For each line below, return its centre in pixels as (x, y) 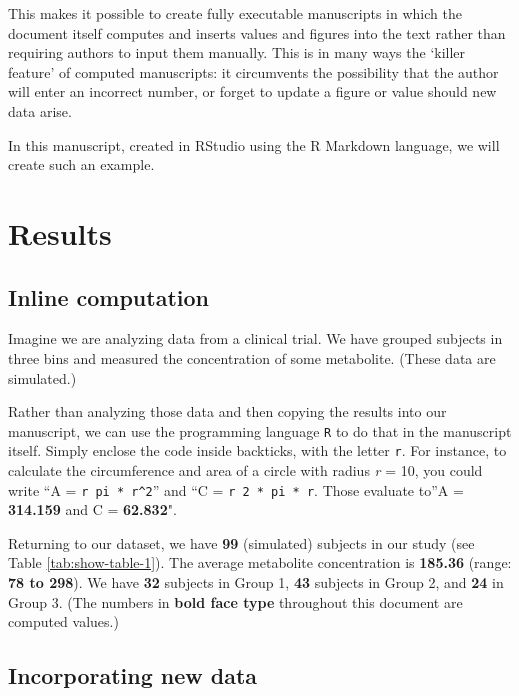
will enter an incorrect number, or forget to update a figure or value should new (252, 91)
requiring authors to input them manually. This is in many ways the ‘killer (237, 52)
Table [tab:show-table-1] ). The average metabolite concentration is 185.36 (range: (260, 562)
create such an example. (81, 164)
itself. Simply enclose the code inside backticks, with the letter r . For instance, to (257, 450)
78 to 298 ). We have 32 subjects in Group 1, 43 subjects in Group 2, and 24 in (256, 582)
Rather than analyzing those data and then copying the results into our (227, 411)
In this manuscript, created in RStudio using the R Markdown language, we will (254, 144)
